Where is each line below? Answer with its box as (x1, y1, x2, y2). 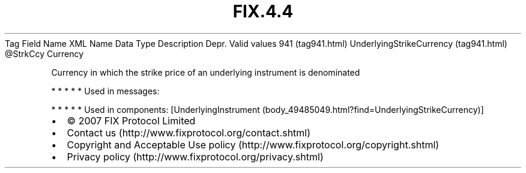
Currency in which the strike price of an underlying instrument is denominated (51, 67, 360, 77)
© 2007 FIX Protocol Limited (67, 114, 196, 127)
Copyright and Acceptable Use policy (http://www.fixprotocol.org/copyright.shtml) (67, 138, 440, 151)
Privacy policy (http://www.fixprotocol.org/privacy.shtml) (67, 150, 324, 163)
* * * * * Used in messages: (51, 85, 160, 96)
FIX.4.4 (232, 1, 294, 22)
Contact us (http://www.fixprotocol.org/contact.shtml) (67, 126, 311, 139)
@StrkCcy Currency (5, 48, 84, 59)
